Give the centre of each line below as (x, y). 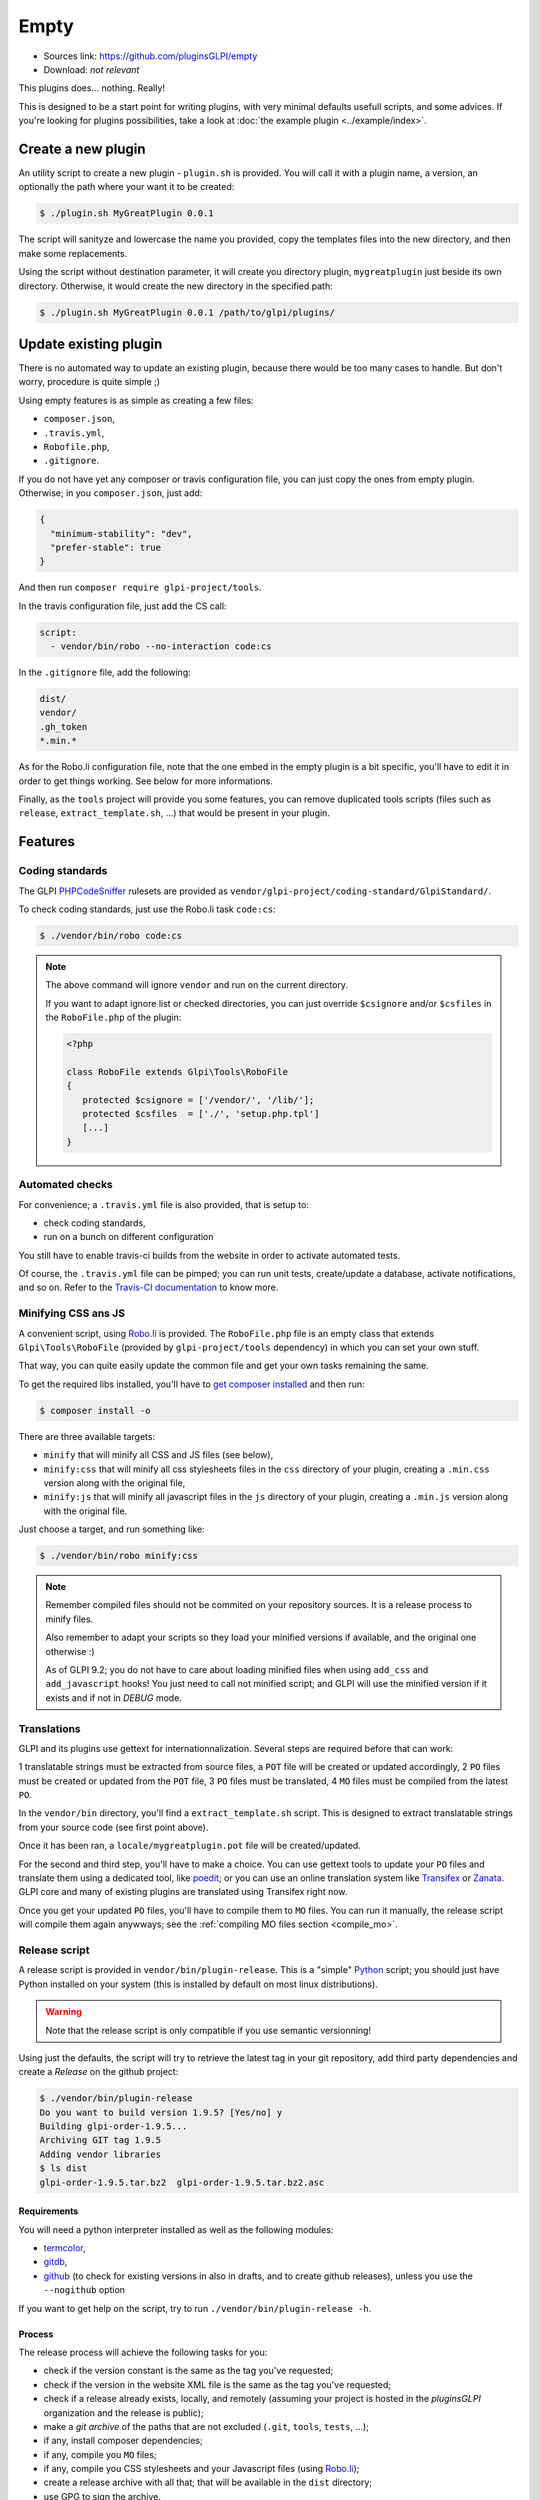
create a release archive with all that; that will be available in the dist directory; (208, 2482)
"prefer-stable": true (106, 547)
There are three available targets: (86, 1436)
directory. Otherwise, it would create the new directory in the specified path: (176, 286)
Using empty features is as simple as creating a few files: (136, 400)
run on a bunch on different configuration (128, 1237)
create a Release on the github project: (98, 2072)
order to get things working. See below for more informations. (146, 781)
